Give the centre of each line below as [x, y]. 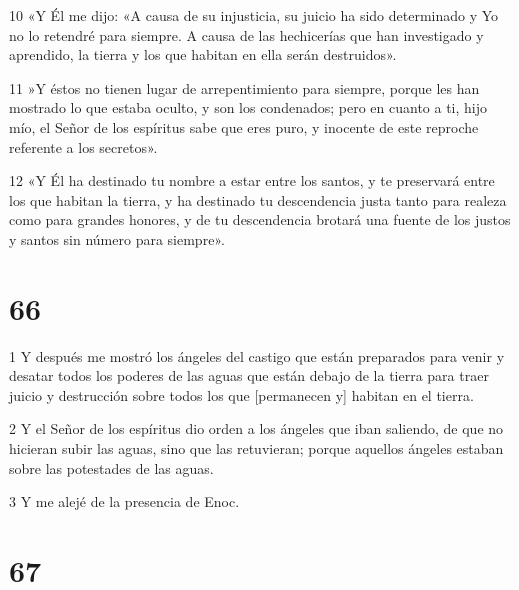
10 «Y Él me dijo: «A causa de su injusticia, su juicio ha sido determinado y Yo [254, 15]
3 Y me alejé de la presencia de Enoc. [124, 501]
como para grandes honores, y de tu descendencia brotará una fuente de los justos [260, 219]
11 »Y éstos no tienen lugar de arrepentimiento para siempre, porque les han [244, 87]
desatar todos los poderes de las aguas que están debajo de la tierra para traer [249, 375]
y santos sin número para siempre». [117, 238]
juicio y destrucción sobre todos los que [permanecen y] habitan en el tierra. [241, 394]
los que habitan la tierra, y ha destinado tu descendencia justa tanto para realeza [258, 199]
